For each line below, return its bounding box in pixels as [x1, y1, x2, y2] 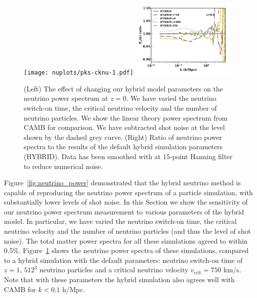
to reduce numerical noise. [24, 161, 103, 171]
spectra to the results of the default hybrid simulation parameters [24, 141, 222, 152]
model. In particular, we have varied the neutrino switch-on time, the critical [4, 216, 237, 226]
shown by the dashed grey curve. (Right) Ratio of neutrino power [24, 131, 222, 142]
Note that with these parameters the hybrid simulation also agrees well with [4, 274, 235, 285]
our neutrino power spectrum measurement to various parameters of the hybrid [4, 206, 244, 216]
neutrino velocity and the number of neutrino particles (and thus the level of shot [4, 226, 251, 236]
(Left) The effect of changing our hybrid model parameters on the [24, 83, 223, 93]
